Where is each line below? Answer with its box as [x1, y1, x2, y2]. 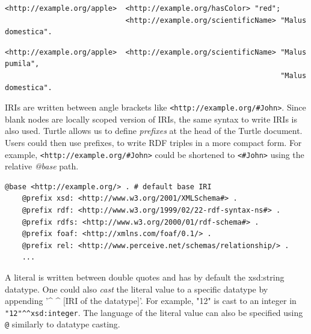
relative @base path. [5, 160, 79, 172]
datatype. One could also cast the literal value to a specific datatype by [5, 282, 268, 295]
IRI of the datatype [65, 294, 137, 307]
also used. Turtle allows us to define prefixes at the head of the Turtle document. [5, 124, 303, 137]
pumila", [5, 59, 40, 68]
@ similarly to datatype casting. [5, 318, 120, 330]
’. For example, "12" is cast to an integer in [139, 294, 297, 307]
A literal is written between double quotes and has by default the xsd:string [5, 271, 285, 283]
